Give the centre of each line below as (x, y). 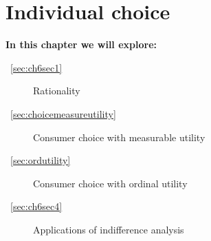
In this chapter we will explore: (81, 44)
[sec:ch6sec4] (36, 206)
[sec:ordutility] (41, 160)
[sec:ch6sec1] (36, 67)
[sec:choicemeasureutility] (63, 113)
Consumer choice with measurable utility (119, 137)
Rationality (57, 91)
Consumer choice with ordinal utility (110, 183)
